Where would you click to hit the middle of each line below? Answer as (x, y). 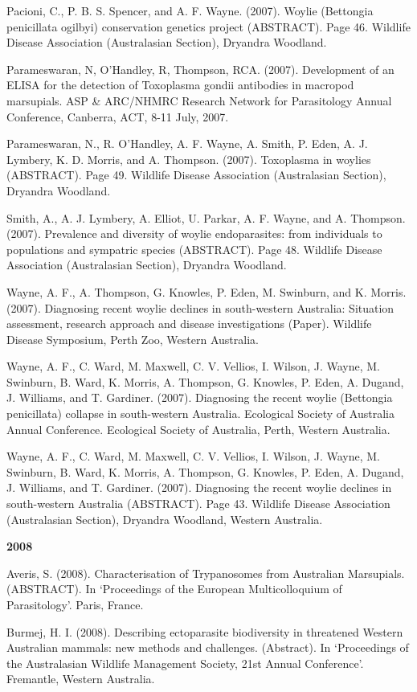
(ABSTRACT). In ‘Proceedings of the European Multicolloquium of (174, 589)
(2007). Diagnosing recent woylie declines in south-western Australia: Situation (200, 307)
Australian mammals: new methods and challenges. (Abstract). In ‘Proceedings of (208, 647)
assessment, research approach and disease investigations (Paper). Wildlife (189, 323)
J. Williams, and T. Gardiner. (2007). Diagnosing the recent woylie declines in (199, 487)
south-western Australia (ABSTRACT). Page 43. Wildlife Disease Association (198, 504)
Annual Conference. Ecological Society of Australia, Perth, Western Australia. (198, 429)
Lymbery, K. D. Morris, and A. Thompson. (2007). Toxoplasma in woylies (189, 159)
